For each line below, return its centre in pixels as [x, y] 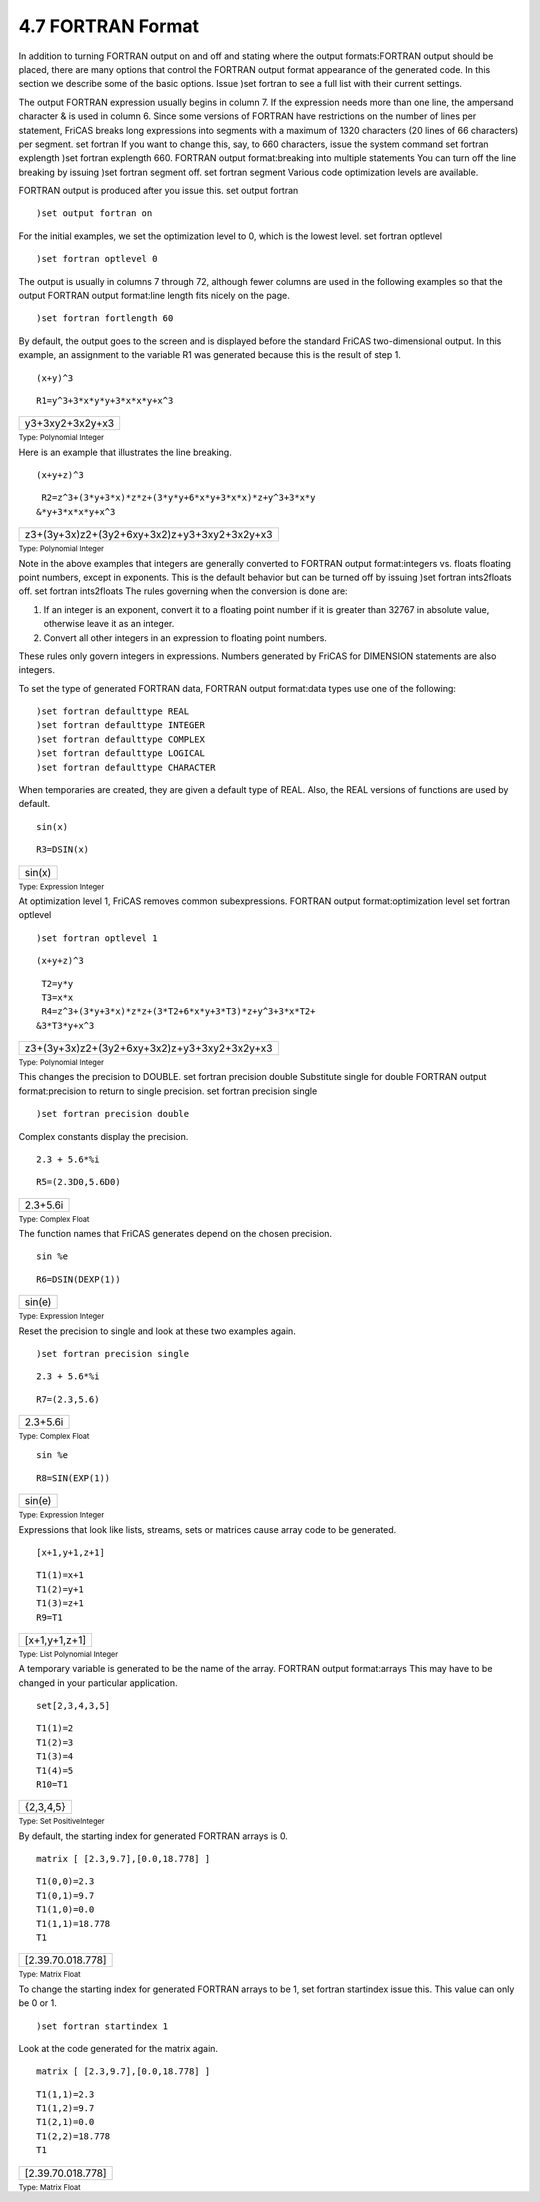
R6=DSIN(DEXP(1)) [78, 1279]
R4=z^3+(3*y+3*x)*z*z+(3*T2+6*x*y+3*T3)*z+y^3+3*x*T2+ [178, 1011]
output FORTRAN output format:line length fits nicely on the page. [154, 296]
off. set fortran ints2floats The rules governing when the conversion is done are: [183, 591]
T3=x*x [57, 997]
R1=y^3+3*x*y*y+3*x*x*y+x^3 [105, 400]
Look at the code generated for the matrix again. [118, 2048]
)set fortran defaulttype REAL [113, 711]
